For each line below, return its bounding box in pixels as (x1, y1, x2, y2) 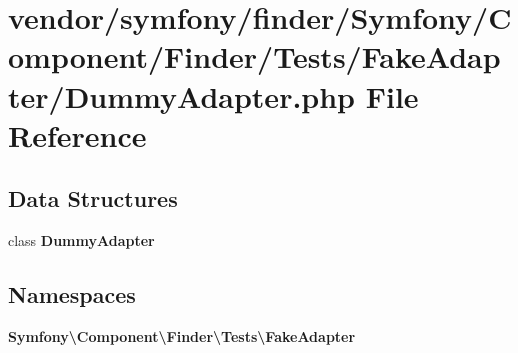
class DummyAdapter (8, 230, 155, 251)
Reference (8, 114, 147, 155)
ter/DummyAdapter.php (8, 75, 356, 116)
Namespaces (8, 279, 136, 310)
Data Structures (8, 183, 178, 214)
